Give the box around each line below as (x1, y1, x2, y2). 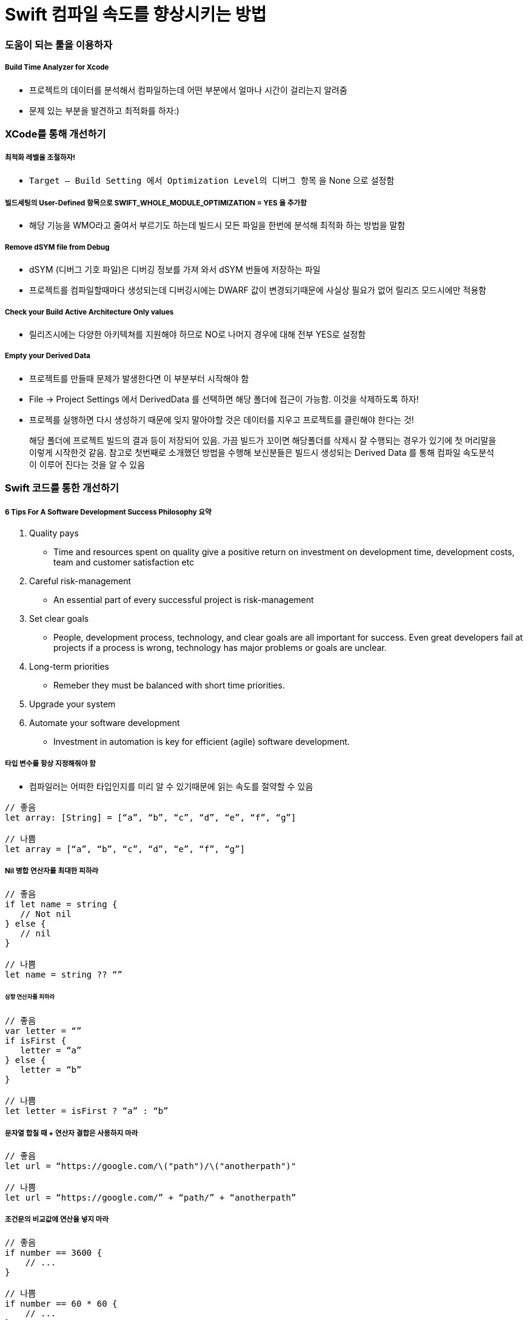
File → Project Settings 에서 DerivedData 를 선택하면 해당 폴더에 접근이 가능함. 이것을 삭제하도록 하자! (29, 393, 419, 404)
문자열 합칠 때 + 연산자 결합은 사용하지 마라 (5, 1128, 138, 1138)
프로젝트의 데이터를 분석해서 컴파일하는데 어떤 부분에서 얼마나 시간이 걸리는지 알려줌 (29, 84, 347, 95)
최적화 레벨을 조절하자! (5, 153, 76, 162)
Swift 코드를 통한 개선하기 (5, 482, 119, 495)
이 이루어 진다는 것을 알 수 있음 (29, 459, 145, 470)
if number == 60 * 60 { (5, 1298, 118, 1308)
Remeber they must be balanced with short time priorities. (53, 679, 285, 690)
